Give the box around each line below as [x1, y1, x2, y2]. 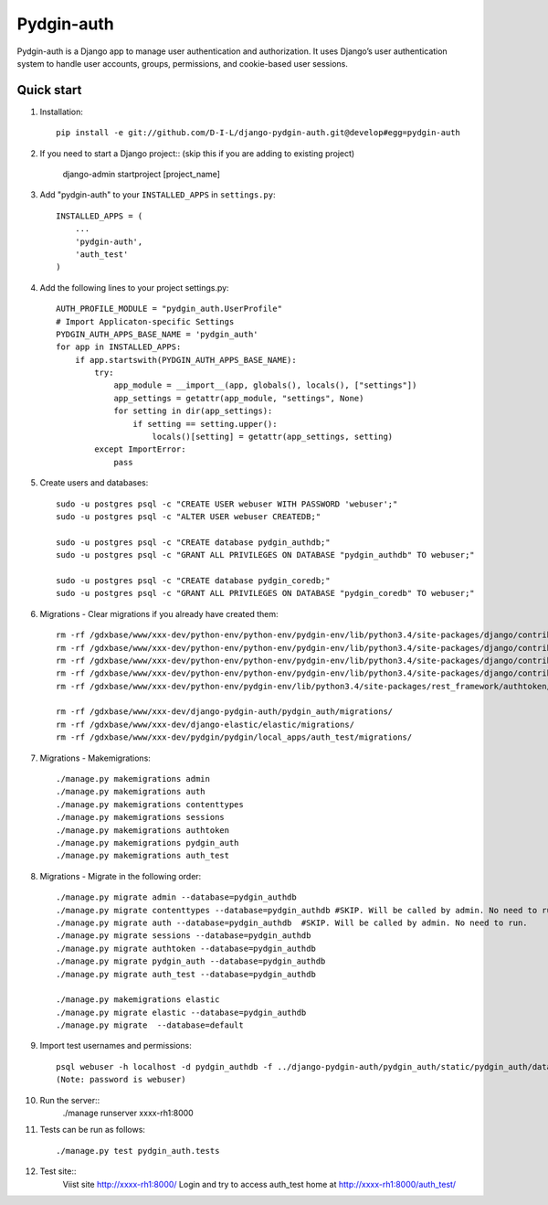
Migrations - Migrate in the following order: [39, 870, 202, 881]
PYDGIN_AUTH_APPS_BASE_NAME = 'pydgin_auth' [56, 329, 259, 339]
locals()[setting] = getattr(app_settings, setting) [152, 432, 394, 443]
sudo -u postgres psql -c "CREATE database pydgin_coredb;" [56, 575, 331, 585]
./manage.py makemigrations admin [56, 773, 210, 784]
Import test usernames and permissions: [39, 1040, 192, 1051]
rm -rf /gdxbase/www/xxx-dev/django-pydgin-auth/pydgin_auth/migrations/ [56, 707, 394, 717]
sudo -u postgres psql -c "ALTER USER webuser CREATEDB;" [56, 512, 321, 521]
